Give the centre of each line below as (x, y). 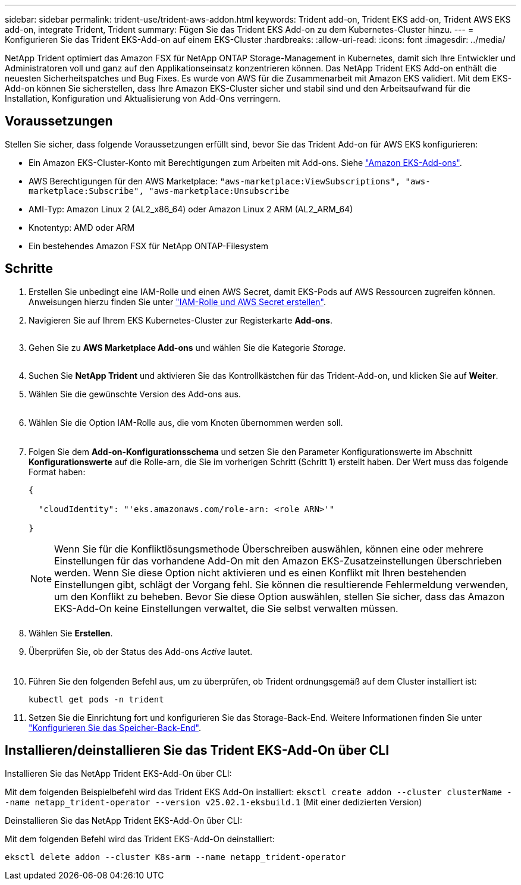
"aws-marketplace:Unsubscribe (219, 191)
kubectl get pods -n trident (96, 699)
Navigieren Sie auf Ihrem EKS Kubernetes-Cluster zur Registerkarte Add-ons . (181, 320)
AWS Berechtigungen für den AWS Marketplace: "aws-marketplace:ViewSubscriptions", (215, 181)
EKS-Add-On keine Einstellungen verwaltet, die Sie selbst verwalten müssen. (226, 608)
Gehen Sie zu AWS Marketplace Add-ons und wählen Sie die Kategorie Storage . (187, 347)
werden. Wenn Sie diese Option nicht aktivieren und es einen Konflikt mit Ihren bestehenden (260, 572)
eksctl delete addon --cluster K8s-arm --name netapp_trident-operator (175, 857)
